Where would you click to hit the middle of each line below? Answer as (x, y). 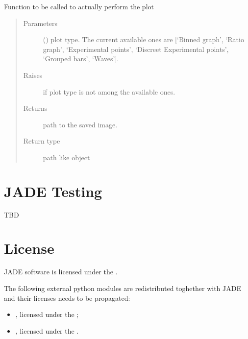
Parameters (40, 23)
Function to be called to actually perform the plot (79, 6)
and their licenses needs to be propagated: (67, 298)
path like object (66, 157)
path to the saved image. (80, 124)
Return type (42, 141)
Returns (35, 108)
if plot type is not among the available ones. (109, 91)
